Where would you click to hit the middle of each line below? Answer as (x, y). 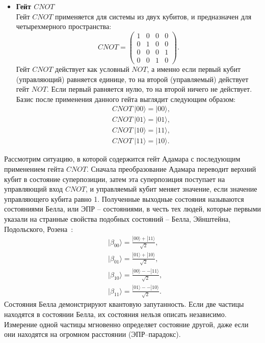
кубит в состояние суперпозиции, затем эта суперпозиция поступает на (115, 179)
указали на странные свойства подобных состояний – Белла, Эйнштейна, (117, 219)
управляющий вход (34, 189)
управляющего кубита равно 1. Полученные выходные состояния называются (124, 199)
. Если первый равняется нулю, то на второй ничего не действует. (149, 89)
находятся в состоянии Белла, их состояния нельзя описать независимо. (115, 314)
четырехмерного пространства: (64, 26)
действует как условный (92, 69)
